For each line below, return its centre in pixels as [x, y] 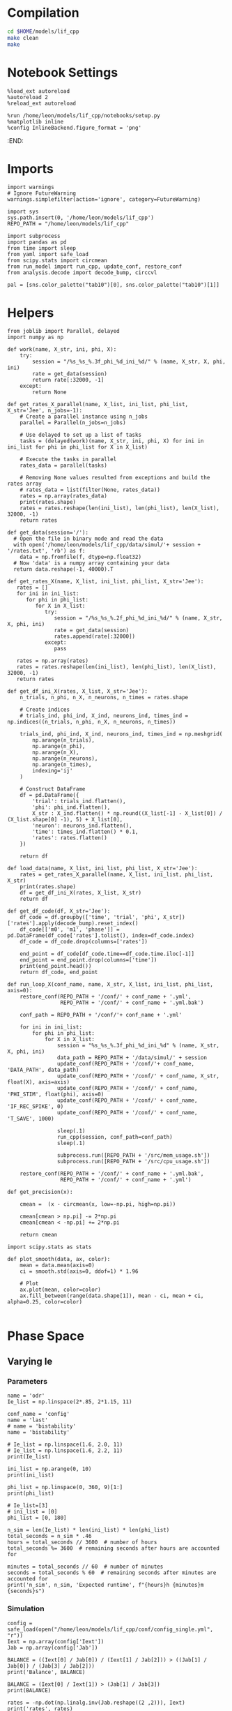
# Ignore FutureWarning [42, 193]
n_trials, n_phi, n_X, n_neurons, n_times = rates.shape [104, 698]
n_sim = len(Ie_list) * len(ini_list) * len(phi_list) [88, 1530]
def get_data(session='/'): [48, 533]
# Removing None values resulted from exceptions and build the [115, 478]
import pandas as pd [37, 242]
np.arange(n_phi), [59, 747]
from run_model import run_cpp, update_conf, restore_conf [95, 267]
